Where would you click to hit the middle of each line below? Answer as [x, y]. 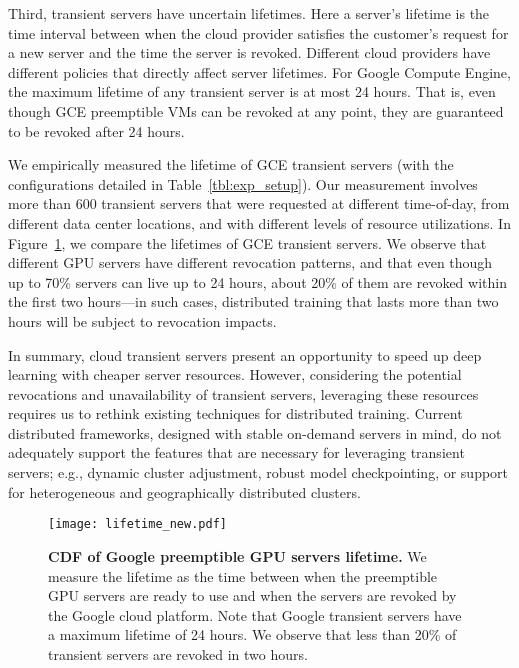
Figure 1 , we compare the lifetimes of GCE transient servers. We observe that [247, 242]
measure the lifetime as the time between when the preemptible [243, 575]
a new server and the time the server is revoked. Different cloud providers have [249, 52]
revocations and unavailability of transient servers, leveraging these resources [243, 393]
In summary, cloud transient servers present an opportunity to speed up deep [245, 354]
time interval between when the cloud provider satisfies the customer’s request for [258, 32]
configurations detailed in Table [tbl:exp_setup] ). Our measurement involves [243, 183]
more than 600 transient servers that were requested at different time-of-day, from [259, 203]
